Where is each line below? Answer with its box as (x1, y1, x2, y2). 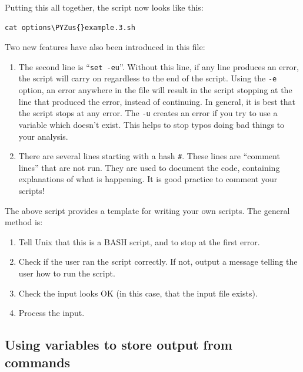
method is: (5, 216, 43, 228)
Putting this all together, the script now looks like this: (5, 1, 204, 13)
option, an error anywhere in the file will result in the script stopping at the (18, 84, 292, 96)
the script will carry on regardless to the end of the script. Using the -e (18, 72, 277, 84)
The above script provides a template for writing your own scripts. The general (5, 204, 290, 216)
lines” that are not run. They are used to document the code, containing (18, 161, 280, 173)
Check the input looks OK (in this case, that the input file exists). (18, 287, 258, 299)
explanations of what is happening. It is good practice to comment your (18, 173, 278, 185)
